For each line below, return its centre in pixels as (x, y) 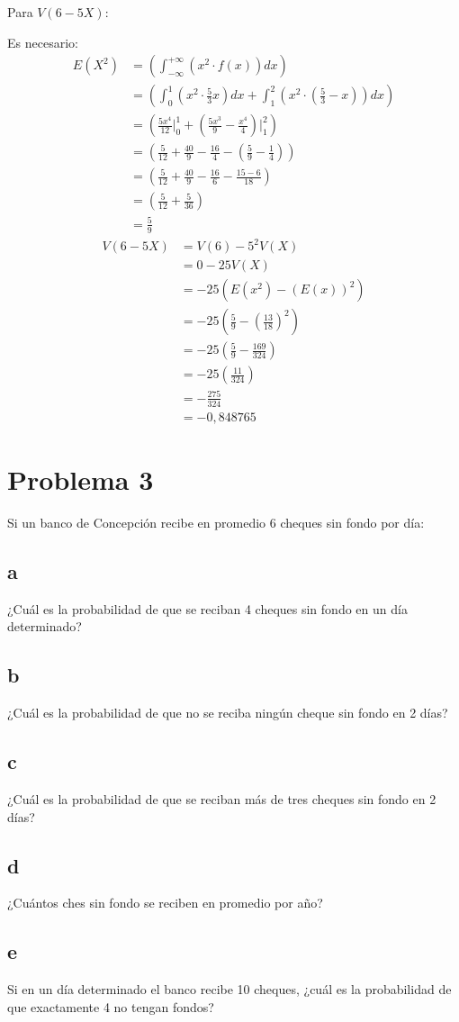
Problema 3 (81, 479)
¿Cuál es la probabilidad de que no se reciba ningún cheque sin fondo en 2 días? (228, 713)
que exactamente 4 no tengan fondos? (111, 1006)
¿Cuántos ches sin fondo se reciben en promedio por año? (165, 903)
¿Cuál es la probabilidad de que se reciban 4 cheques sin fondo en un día (207, 608)
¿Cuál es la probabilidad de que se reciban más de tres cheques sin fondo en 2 (222, 798)
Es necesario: (43, 42)
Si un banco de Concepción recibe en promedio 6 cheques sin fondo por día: (216, 522)
